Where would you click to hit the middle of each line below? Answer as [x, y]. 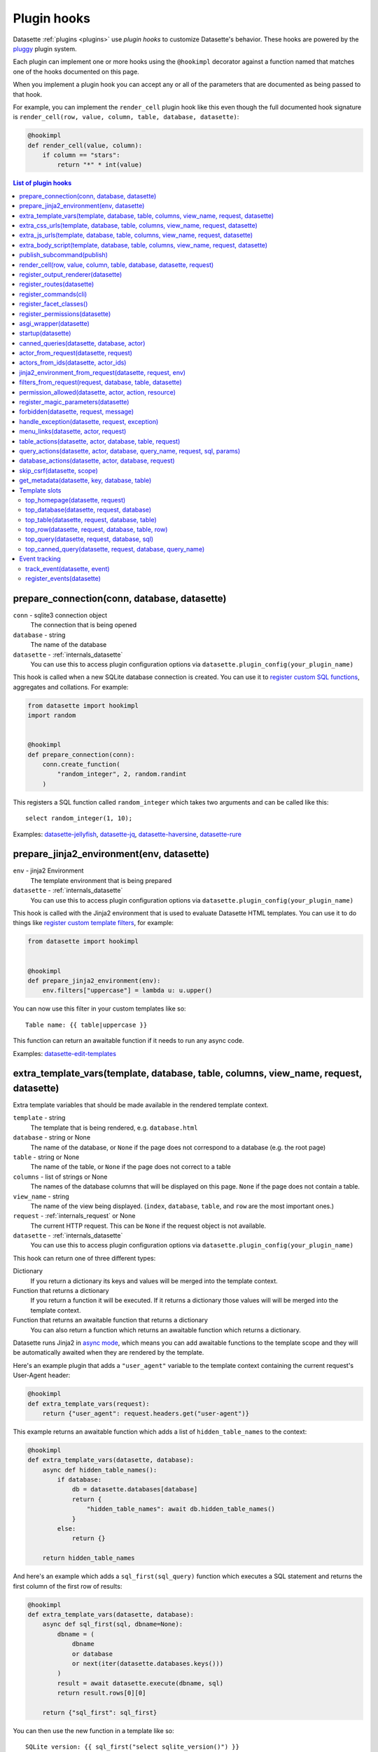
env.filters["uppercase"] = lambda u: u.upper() [127, 991]
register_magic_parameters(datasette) [74, 402]
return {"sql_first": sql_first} [100, 1712]
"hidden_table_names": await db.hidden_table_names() [181, 1509]
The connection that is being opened [84, 625]
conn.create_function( [81, 765]
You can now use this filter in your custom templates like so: [99, 1008]
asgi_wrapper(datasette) [55, 323]
